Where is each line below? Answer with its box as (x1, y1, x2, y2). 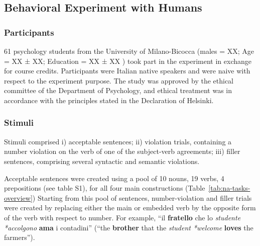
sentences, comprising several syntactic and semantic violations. (4, 155, 200, 166)
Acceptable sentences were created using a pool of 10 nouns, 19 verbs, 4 (4, 173, 224, 183)
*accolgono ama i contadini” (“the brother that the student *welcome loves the (4, 222, 253, 232)
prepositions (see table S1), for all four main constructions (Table (4, 183, 205, 193)
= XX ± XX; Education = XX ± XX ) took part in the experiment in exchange (4, 55, 251, 66)
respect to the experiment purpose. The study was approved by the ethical (4, 75, 234, 86)
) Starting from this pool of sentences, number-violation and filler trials (32, 192, 252, 203)
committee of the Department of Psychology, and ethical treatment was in (4, 85, 232, 96)
